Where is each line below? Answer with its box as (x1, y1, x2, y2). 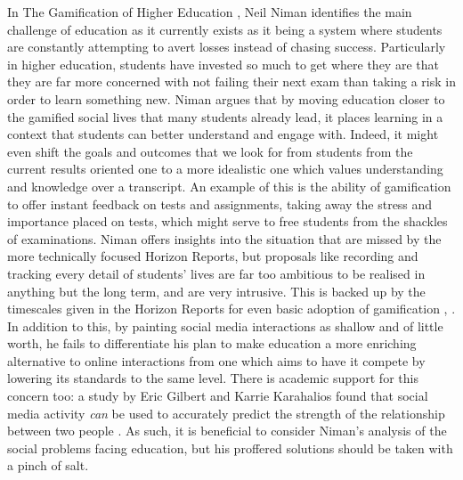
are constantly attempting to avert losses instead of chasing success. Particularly (7, 37, 446, 56)
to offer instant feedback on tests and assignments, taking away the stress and (7, 194, 433, 213)
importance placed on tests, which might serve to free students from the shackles (7, 212, 448, 231)
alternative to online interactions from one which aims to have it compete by (7, 351, 426, 370)
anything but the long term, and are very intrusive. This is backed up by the (7, 281, 426, 300)
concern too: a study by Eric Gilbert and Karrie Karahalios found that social (7, 386, 428, 405)
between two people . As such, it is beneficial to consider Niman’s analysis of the (7, 421, 447, 440)
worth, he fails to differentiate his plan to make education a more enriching (7, 334, 417, 353)
